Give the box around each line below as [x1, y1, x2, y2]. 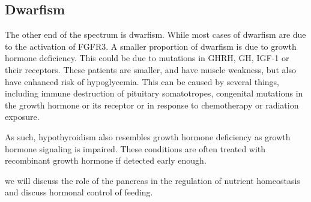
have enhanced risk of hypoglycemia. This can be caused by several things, [5, 75, 280, 88]
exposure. [5, 110, 40, 123]
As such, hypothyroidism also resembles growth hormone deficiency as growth [5, 130, 291, 143]
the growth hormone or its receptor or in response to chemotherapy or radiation [5, 98, 299, 111]
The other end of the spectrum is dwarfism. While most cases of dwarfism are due [5, 28, 306, 41]
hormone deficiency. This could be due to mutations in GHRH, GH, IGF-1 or [5, 52, 289, 64]
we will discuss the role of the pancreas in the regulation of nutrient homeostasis [5, 174, 300, 186]
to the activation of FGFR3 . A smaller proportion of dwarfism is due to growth [5, 40, 297, 52]
